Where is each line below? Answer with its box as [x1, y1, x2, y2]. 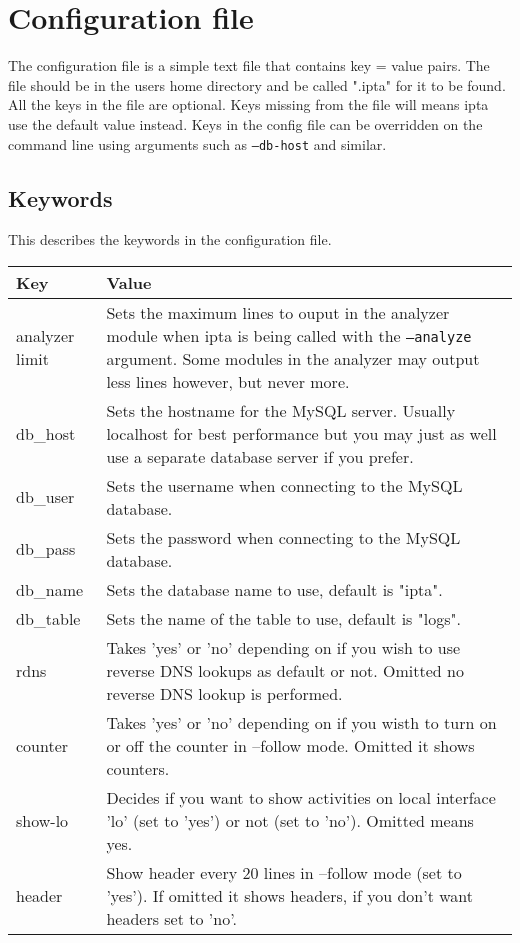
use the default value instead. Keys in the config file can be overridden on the [8, 113, 483, 134]
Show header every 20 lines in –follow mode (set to [106, 860, 462, 884]
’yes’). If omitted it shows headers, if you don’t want [106, 883, 474, 907]
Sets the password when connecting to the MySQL [106, 525, 461, 549]
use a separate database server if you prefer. [106, 444, 414, 468]
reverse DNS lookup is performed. [106, 681, 343, 705]
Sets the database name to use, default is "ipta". [106, 577, 443, 601]
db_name [16, 577, 84, 601]
